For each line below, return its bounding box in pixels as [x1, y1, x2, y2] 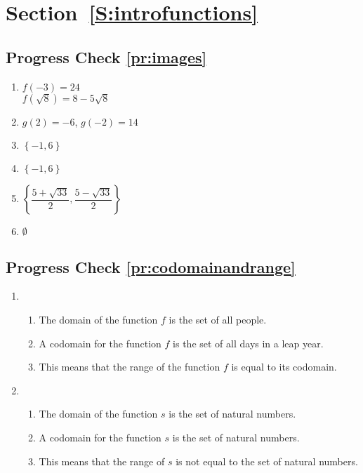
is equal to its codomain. [231, 359, 337, 374]
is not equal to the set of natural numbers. [176, 453, 358, 468]
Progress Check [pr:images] [6, 46, 207, 67]
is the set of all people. [169, 312, 267, 326]
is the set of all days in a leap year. [173, 335, 324, 350]
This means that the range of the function [39, 359, 220, 374]
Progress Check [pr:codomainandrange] [6, 255, 296, 277]
